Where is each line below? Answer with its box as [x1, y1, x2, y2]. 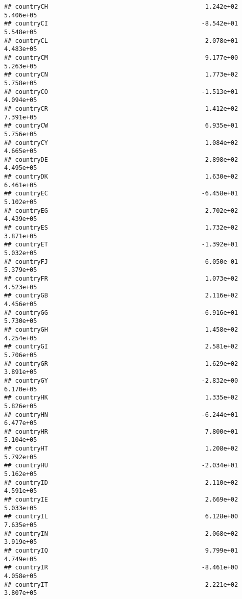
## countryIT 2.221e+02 [4, 581, 238, 588]
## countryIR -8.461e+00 [4, 564, 238, 571]
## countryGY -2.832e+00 [4, 377, 238, 384]
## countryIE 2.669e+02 [4, 496, 238, 504]
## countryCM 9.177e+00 [4, 54, 238, 61]
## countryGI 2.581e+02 [4, 343, 238, 351]
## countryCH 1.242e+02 [4, 3, 238, 10]
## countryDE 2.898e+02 [4, 156, 238, 163]
